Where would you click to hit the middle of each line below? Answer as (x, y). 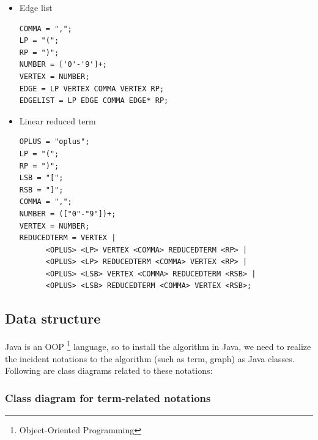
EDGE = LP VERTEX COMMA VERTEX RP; (92, 89)
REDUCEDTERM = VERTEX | (68, 238)
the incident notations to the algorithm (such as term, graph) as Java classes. (150, 358)
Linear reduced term (57, 120)
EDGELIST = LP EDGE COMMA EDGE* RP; (94, 101)
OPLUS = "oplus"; (54, 142)
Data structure (53, 318)
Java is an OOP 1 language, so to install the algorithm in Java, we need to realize (158, 345)
